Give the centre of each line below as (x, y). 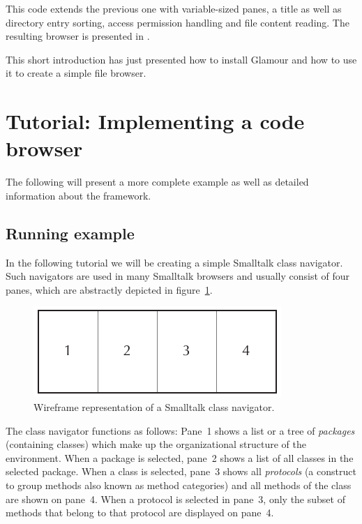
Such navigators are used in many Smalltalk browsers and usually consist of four (178, 276)
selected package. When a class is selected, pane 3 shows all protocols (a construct (181, 471)
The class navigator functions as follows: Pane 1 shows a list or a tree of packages (180, 430)
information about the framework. (78, 195)
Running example (70, 233)
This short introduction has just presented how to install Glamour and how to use (181, 59)
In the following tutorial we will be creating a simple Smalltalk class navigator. (174, 262)
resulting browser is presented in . (78, 36)
